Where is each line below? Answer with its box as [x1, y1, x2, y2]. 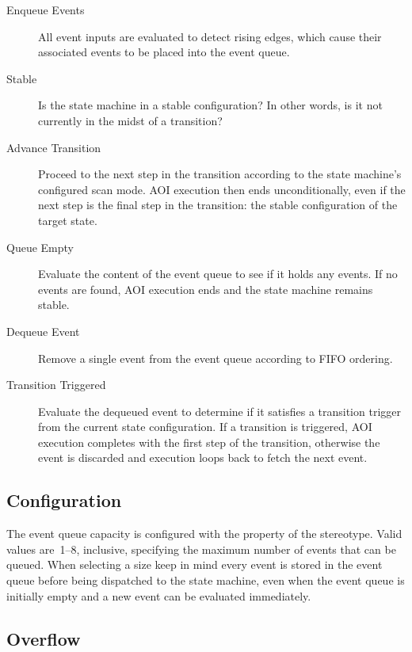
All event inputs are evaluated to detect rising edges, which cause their [38, 28, 382, 44]
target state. [38, 212, 97, 228]
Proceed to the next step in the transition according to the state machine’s [38, 166, 402, 182]
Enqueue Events [6, 2, 85, 17]
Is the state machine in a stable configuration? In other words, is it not [38, 97, 383, 113]
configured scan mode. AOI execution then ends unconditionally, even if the [38, 181, 406, 197]
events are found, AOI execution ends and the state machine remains [38, 280, 373, 297]
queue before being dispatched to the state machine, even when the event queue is [6, 572, 405, 589]
